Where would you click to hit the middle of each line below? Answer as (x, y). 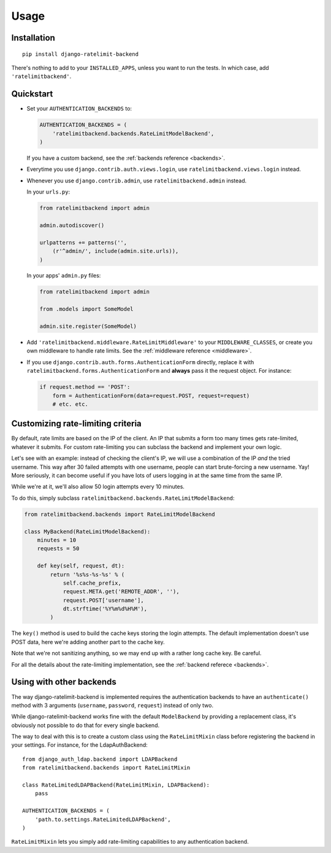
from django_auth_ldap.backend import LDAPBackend (100, 759)
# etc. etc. (70, 404)
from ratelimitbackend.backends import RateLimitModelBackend (120, 514)
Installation (33, 38)
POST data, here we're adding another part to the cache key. (88, 642)
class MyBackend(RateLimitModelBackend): (87, 532)
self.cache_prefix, (92, 583)
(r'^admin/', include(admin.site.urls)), (116, 251)
